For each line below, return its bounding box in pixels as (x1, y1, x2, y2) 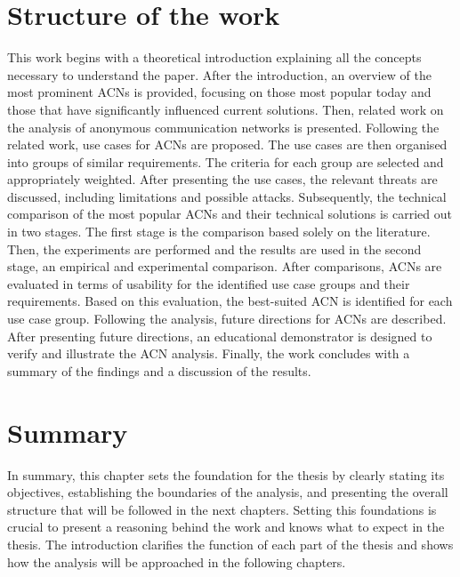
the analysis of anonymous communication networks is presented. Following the (7, 117, 440, 136)
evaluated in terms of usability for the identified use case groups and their (7, 274, 410, 293)
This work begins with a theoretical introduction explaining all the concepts (7, 48, 422, 67)
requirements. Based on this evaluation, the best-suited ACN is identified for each (7, 292, 453, 310)
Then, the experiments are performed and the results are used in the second (7, 239, 422, 258)
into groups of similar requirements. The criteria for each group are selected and (7, 152, 444, 171)
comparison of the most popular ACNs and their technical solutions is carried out (7, 204, 452, 223)
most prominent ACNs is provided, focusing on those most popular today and (7, 83, 432, 101)
